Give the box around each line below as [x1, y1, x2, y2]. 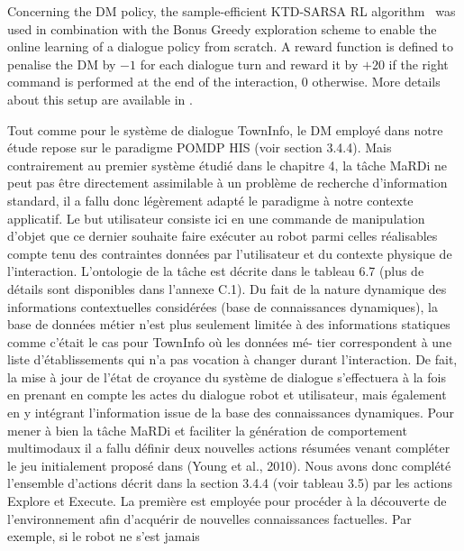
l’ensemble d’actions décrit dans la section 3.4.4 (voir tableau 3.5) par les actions [7, 473, 453, 492]
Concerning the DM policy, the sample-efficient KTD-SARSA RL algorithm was [7, 2, 456, 20]
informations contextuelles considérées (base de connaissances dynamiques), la [7, 297, 438, 316]
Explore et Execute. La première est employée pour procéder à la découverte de [7, 491, 447, 510]
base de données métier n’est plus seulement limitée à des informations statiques [7, 315, 450, 334]
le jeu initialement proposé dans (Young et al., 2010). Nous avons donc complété [7, 455, 451, 474]
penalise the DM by [7, 54, 116, 73]
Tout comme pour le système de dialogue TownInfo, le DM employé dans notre [7, 120, 443, 139]
